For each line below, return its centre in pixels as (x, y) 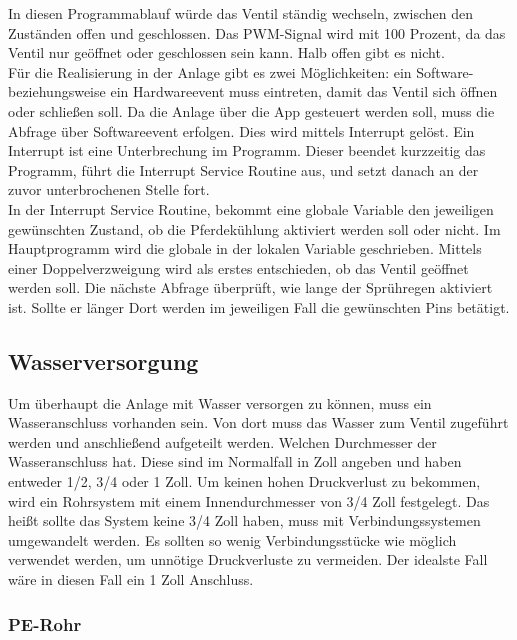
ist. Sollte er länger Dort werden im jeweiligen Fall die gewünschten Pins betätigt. (259, 306)
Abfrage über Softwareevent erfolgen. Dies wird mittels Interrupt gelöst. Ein (241, 130)
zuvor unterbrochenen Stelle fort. (109, 189)
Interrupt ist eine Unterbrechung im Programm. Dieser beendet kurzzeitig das (247, 150)
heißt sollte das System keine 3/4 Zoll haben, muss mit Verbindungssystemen (244, 520)
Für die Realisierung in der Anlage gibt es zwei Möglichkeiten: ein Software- (241, 71)
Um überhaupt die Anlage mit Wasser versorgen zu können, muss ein (220, 402)
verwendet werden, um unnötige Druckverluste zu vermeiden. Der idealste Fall (248, 559)
